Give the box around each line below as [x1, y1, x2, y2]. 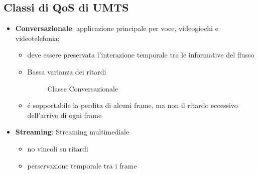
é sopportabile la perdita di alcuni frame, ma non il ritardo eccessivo [27, 100, 238, 110]
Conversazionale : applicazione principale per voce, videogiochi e [15, 23, 218, 33]
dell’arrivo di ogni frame [27, 109, 102, 120]
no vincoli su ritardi [27, 143, 88, 153]
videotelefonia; [15, 32, 60, 43]
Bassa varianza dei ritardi [27, 66, 106, 76]
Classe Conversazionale [47, 83, 118, 93]
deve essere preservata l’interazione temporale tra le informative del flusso [27, 49, 254, 60]
